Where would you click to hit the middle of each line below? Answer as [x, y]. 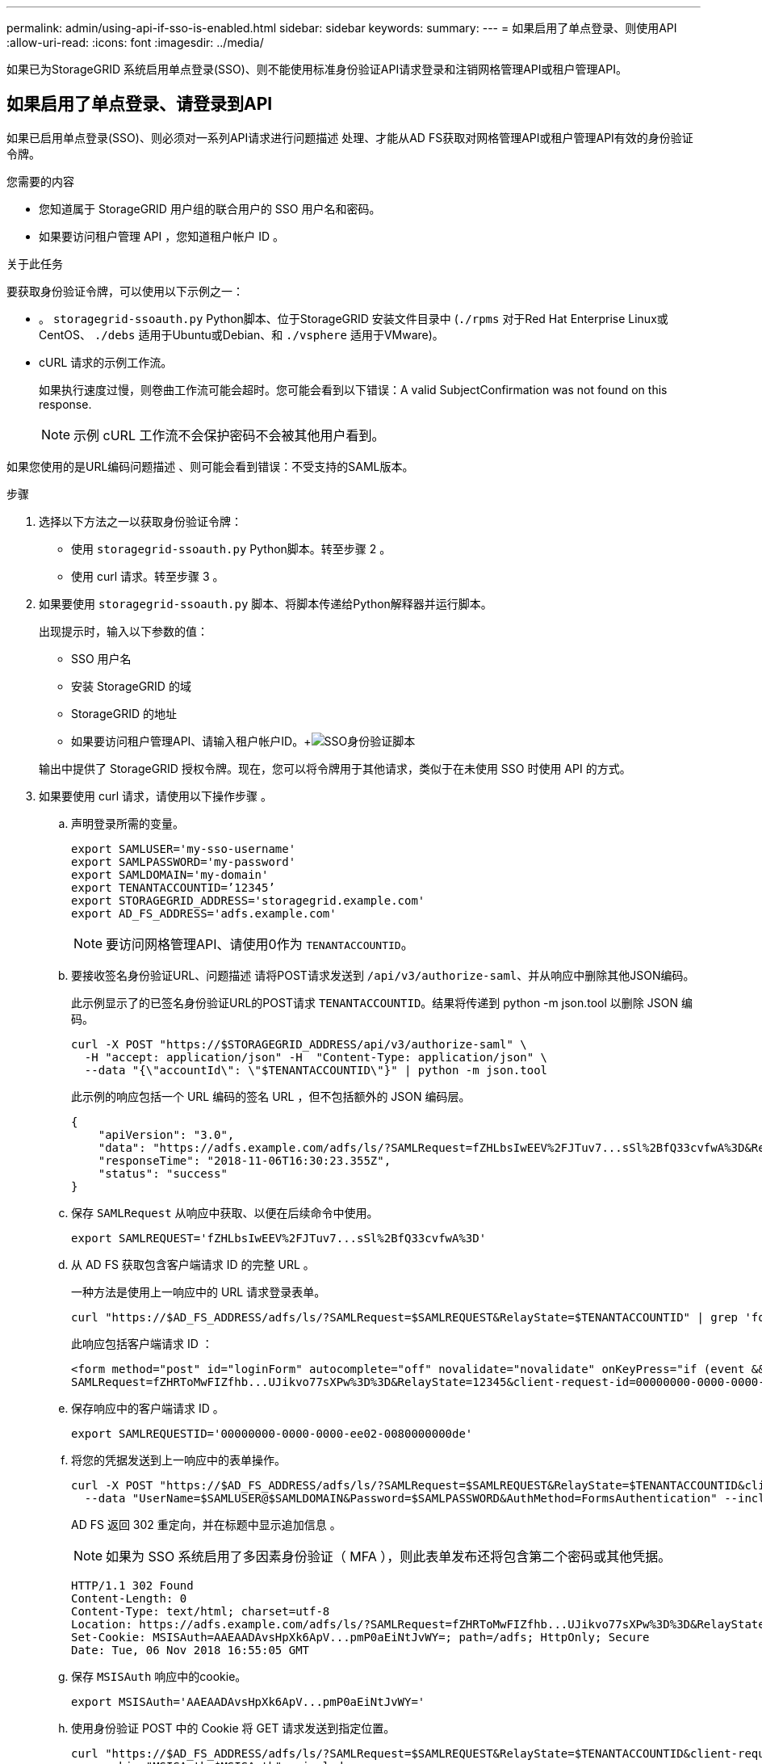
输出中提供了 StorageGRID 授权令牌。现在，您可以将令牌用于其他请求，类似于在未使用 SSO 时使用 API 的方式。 [335, 768]
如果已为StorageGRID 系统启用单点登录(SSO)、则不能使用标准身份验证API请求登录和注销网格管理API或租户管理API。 [317, 69]
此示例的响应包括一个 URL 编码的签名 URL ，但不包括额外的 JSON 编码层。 [271, 1096]
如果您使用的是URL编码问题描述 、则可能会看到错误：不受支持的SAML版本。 [210, 466]
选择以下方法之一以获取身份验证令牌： [140, 521]
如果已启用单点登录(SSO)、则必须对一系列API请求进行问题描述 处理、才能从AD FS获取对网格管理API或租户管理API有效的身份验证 [350, 137]
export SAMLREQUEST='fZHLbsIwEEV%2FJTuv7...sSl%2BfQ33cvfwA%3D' [279, 1238]
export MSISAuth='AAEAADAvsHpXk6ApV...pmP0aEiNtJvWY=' [248, 1701]
